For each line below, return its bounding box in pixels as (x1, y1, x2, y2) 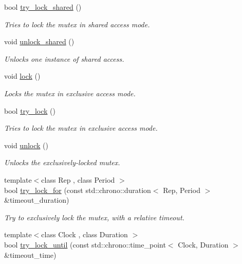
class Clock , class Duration (41, 229, 128, 240)
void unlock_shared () (4, 36, 75, 47)
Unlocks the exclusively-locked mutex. (4, 157, 120, 168)
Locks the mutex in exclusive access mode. (4, 87, 136, 98)
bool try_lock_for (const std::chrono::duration (4, 184, 151, 195)
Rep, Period (163, 184, 200, 195)
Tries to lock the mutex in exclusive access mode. (4, 122, 158, 133)
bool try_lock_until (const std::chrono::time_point (4, 239, 166, 250)
